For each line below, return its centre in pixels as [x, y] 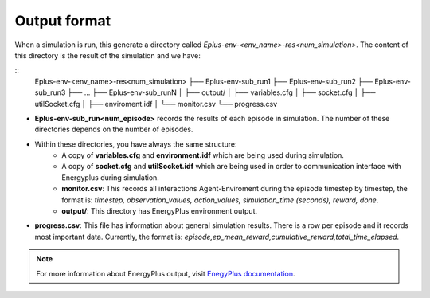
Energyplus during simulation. [110, 177]
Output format [63, 21]
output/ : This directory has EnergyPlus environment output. [160, 211]
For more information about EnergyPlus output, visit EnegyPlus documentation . [166, 273]
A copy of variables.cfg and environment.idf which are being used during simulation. [203, 155]
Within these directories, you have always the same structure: [136, 144]
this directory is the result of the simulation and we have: [107, 55]
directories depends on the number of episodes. [114, 129]
